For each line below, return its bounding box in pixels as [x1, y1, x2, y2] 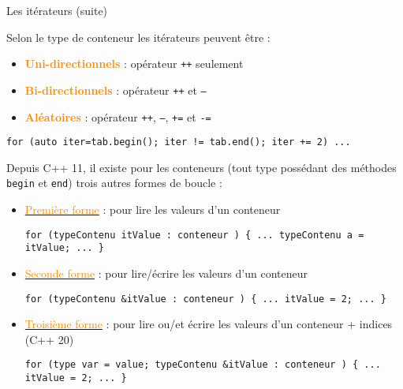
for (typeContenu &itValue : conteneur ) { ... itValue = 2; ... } [24, 293, 386, 305]
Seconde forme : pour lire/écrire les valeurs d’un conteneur [24, 264, 308, 281]
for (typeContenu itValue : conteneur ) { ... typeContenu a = [24, 229, 364, 241]
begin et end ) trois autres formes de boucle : [6, 174, 222, 191]
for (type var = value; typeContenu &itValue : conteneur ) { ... [24, 359, 381, 371]
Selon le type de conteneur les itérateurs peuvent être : [6, 28, 271, 45]
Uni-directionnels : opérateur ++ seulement [24, 55, 244, 72]
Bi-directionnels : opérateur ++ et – [24, 81, 207, 98]
